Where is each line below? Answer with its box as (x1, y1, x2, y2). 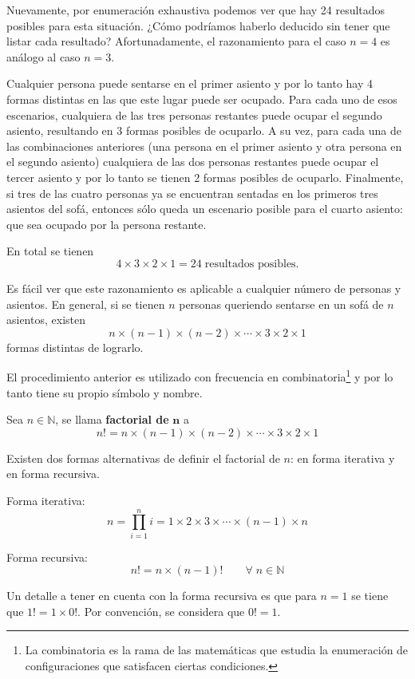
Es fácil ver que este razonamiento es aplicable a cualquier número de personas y (6, 279, 401, 296)
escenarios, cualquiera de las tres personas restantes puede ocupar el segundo (6, 106, 382, 123)
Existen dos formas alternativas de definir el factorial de (6, 449, 280, 466)
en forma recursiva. (6, 465, 100, 482)
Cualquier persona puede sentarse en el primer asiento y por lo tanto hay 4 (6, 75, 373, 92)
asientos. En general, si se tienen (6, 295, 165, 312)
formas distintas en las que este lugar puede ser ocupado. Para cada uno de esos (6, 90, 397, 107)
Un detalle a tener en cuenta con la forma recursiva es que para (6, 587, 317, 604)
